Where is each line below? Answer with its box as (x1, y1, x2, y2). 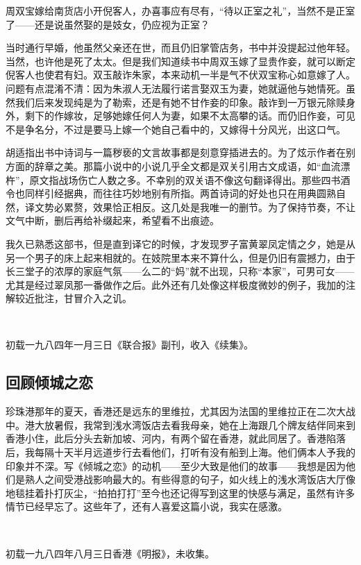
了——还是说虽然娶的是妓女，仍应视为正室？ (6, 17, 210, 31)
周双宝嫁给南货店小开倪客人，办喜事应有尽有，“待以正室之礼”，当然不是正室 (6, 3, 355, 17)
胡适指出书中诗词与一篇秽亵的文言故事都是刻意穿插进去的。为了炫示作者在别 (6, 145, 355, 160)
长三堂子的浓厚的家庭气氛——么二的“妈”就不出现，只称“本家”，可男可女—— (6, 264, 355, 278)
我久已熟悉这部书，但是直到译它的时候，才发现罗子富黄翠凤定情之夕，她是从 (6, 236, 355, 251)
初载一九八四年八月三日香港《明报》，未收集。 (6, 546, 215, 560)
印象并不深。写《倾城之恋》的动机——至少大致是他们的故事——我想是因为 (6, 458, 346, 473)
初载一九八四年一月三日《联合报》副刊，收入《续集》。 (6, 337, 253, 352)
